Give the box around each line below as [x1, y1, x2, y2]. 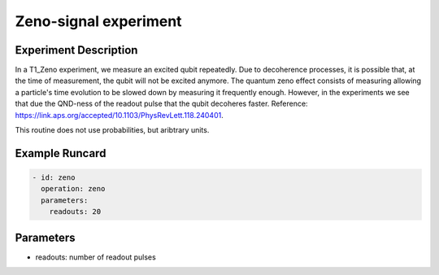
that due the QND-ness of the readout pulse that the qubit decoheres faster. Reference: [15, 98, 308, 109]
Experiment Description [15, 43, 138, 57]
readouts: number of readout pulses [35, 252, 156, 262]
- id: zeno [32, 173, 76, 182]
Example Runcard [15, 146, 106, 160]
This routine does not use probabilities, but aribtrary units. [15, 125, 210, 135]
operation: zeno [41, 184, 106, 194]
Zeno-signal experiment [15, 12, 182, 30]
